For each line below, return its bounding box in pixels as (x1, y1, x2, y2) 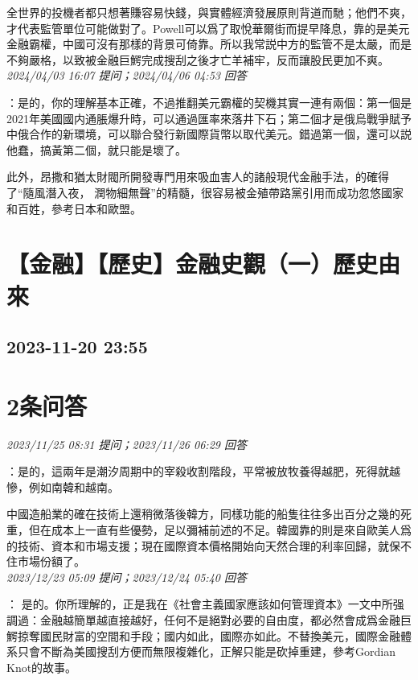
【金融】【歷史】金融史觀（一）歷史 (6, 247, 379, 280)
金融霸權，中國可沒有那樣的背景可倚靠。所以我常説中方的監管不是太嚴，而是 (6, 35, 412, 52)
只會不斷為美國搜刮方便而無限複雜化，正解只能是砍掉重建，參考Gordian (17, 643, 395, 660)
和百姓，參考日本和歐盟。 (6, 200, 141, 216)
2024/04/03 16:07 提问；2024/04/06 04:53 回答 (6, 67, 247, 84)
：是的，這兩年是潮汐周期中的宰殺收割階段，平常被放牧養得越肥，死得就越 (6, 463, 400, 480)
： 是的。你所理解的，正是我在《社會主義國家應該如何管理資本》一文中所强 (6, 596, 404, 612)
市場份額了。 (17, 553, 85, 570)
